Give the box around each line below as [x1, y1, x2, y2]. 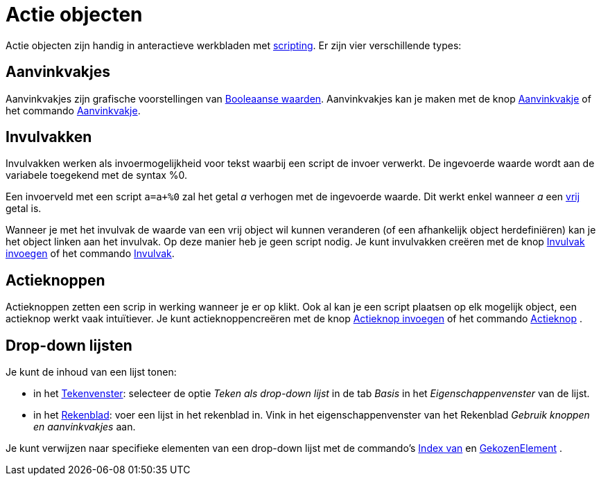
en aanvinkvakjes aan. [33, 421, 136, 433]
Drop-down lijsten [6, 336, 132, 354]
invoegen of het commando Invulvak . [6, 247, 175, 260]
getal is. [6, 202, 42, 215]
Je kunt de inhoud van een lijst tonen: [6, 366, 177, 378]
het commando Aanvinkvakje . [6, 104, 141, 116]
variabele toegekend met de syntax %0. [6, 169, 188, 182]
